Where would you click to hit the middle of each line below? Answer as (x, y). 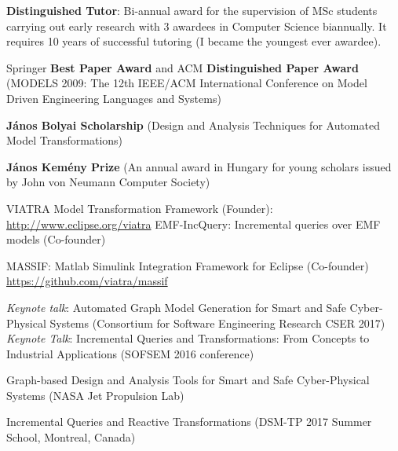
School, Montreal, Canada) (71, 437)
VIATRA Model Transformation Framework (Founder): (140, 208)
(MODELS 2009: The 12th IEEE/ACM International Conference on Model (187, 83)
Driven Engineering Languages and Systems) (114, 98)
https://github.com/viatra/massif (87, 281)
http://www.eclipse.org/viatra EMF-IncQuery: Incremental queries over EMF (194, 224)
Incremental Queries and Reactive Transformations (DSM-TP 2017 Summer (189, 422)
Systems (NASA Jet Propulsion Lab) (95, 395)
